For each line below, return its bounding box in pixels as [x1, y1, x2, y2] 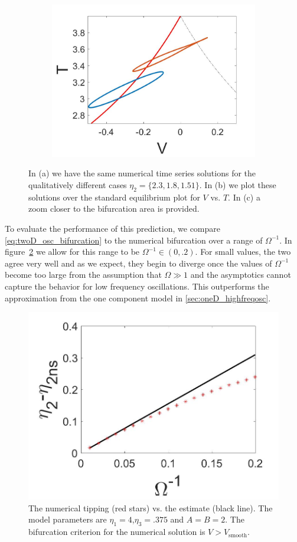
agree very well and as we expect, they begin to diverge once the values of [5, 257, 272, 269]
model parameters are [28, 513, 107, 525]
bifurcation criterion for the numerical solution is [28, 525, 205, 538]
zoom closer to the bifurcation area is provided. [28, 202, 200, 215]
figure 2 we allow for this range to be [5, 245, 140, 258]
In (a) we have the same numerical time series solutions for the [28, 167, 256, 179]
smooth [229, 532, 247, 538]
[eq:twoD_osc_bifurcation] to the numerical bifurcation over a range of [5, 234, 263, 246]
